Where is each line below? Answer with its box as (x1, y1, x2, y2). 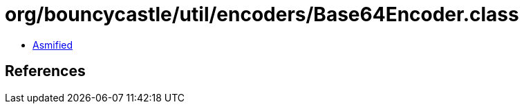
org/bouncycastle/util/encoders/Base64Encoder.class (5, 3, 519, 26)
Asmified (32, 38, 73, 51)
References (5, 62, 86, 80)
